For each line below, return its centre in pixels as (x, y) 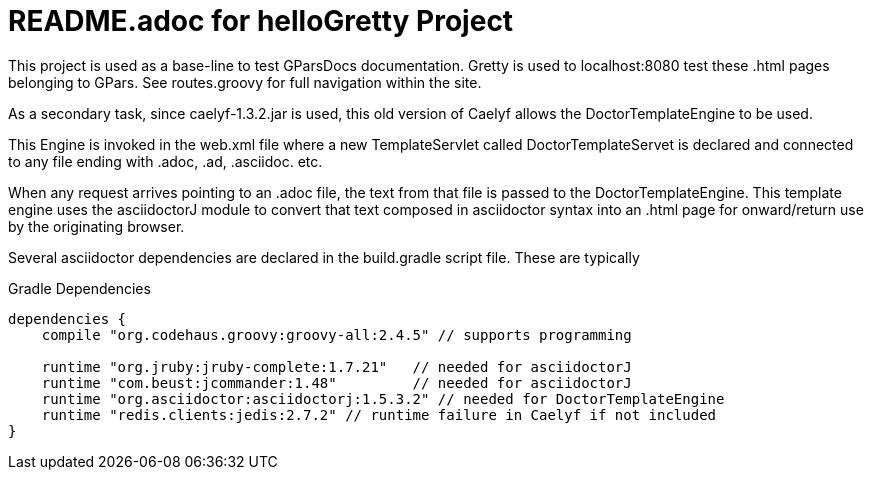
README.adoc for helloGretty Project (261, 21)
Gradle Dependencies (79, 288)
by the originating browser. (96, 226)
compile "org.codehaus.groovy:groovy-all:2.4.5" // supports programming (336, 334)
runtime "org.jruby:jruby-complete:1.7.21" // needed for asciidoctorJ (336, 366)
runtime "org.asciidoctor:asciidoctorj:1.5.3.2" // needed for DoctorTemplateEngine (383, 398)
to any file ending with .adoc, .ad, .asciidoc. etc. (165, 161)
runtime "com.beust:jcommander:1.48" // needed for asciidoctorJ (336, 382)
